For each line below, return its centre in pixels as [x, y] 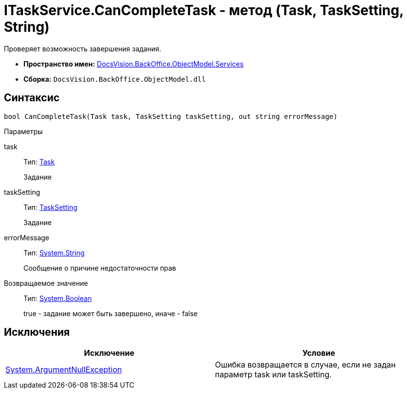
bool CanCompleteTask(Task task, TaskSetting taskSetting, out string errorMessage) [171, 116]
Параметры [23, 131]
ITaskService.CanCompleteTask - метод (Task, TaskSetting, [204, 10]
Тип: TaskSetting [51, 207]
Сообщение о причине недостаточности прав [100, 268]
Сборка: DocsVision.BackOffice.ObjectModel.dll [115, 79]
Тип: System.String [54, 253]
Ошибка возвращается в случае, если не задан [305, 365]
